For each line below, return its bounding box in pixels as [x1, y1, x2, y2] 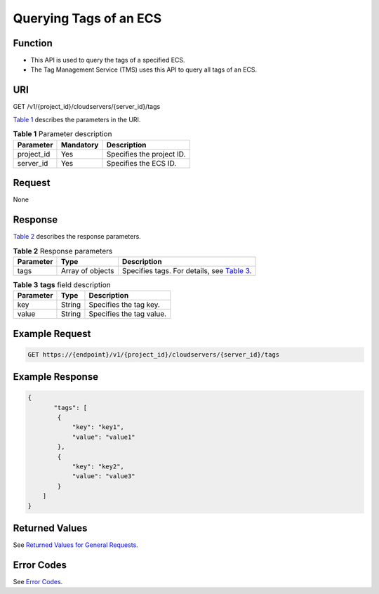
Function [13, 37, 53, 49]
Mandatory [60, 140, 99, 150]
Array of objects [60, 265, 114, 275]
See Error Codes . [13, 577, 63, 586]
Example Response [13, 371, 98, 383]
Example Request [13, 327, 91, 340]
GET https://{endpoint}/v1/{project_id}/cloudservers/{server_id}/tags [27, 350, 280, 358]
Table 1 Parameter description [13, 129, 112, 139]
